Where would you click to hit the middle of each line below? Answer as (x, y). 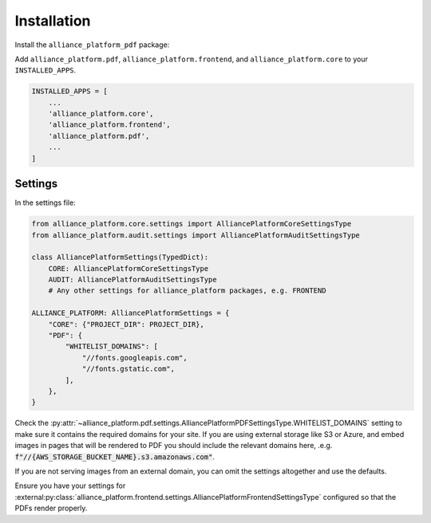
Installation (53, 21)
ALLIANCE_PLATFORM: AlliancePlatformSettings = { (130, 313)
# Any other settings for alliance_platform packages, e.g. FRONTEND (187, 291)
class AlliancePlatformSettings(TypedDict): (120, 258)
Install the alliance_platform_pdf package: (92, 45)
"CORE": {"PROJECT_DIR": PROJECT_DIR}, (127, 324)
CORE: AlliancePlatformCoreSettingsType (129, 268)
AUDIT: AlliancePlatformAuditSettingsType (132, 280)
